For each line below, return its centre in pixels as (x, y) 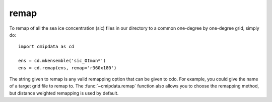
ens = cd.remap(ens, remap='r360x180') (67, 68)
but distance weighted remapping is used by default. (64, 93)
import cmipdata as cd (46, 47)
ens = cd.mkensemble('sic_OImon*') (62, 61)
